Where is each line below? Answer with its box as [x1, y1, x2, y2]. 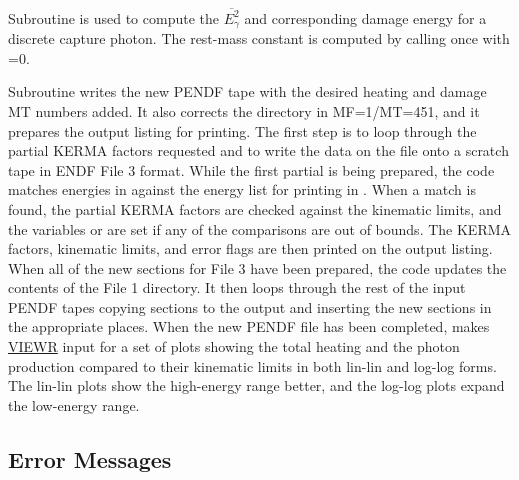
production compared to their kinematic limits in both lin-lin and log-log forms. [8, 355, 497, 376]
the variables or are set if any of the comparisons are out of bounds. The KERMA [8, 218, 512, 239]
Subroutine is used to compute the [8, 7, 219, 28]
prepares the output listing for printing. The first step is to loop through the [8, 120, 477, 141]
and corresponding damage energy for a [244, 7, 487, 28]
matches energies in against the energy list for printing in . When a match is [8, 179, 476, 200]
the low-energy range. [8, 394, 140, 415]
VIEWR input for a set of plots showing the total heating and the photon [8, 336, 460, 357]
